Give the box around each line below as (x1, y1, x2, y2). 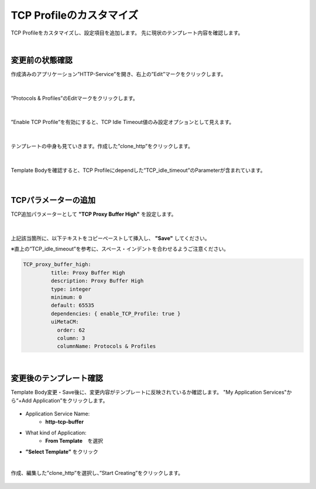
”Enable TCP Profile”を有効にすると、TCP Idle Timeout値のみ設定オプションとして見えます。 (11, 119, 235, 126)
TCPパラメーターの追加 (11, 195, 96, 205)
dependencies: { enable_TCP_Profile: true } (50, 310, 181, 317)
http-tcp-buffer (45, 418, 84, 425)
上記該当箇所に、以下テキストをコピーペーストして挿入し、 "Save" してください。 (11, 235, 210, 242)
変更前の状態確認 (11, 55, 73, 65)
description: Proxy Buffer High (50, 278, 144, 284)
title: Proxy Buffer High (50, 269, 125, 276)
